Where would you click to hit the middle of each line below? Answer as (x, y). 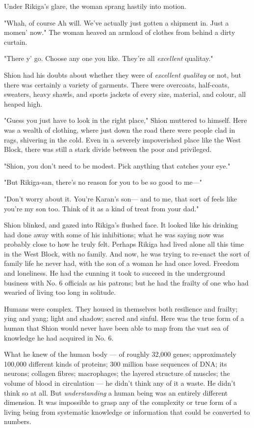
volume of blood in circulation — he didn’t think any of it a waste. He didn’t (120, 383)
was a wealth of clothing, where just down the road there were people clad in (120, 129)
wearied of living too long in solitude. (60, 292)
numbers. (18, 421)
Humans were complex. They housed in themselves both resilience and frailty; (121, 308)
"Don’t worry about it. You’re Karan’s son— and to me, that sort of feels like (120, 198)
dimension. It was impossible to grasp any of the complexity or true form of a (121, 402)
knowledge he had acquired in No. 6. (59, 337)
